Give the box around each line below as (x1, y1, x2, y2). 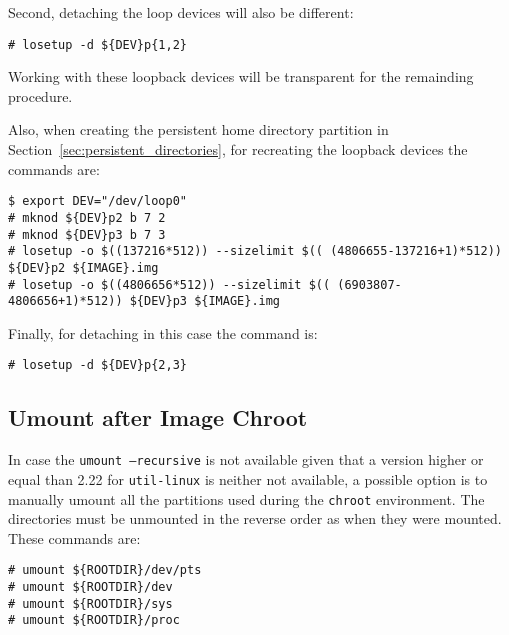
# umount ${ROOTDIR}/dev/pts (8, 563, 202, 578)
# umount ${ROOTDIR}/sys (8, 596, 173, 611)
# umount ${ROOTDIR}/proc (8, 613, 180, 628)
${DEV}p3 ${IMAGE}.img (129, 294, 281, 309)
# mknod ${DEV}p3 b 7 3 (8, 227, 166, 242)
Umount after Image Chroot (8, 402, 308, 433)
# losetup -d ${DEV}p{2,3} (8, 358, 187, 373)
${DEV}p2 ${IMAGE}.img (8, 260, 159, 275)
